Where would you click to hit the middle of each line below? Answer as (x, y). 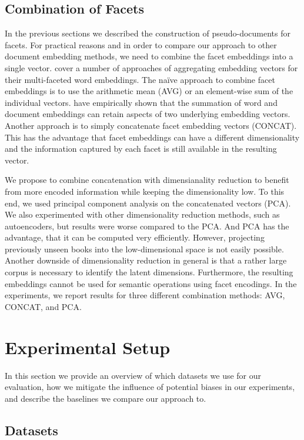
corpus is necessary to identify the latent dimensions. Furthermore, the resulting (149, 272)
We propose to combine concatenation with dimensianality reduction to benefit (147, 180)
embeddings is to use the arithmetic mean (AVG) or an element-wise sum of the (149, 91)
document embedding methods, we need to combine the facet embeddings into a (149, 56)
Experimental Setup (88, 347)
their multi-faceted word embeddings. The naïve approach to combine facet (140, 79)
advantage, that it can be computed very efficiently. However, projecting (135, 237)
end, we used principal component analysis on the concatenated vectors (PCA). (148, 203)
